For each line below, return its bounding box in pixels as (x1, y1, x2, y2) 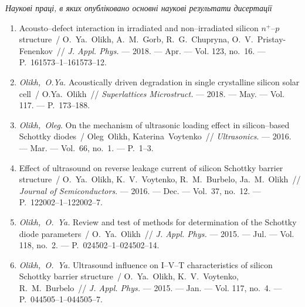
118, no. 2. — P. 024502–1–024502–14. (19, 239, 160, 251)
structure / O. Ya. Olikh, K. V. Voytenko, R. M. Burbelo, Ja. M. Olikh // (19, 173, 301, 185)
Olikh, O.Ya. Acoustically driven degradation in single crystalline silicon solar (19, 75, 300, 88)
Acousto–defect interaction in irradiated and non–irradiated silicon (19, 21, 259, 34)
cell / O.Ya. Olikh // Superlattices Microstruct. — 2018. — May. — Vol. (19, 87, 285, 99)
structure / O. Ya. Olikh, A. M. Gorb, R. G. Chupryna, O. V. (19, 33, 253, 45)
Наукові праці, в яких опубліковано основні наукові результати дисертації (5, 2, 272, 14)
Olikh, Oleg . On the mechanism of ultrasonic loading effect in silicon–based (19, 118, 290, 131)
